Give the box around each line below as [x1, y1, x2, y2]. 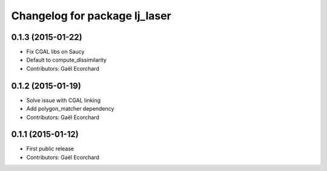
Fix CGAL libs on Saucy [26, 48, 85, 56]
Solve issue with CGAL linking [26, 97, 101, 104]
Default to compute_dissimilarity [26, 56, 107, 63]
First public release [26, 145, 74, 152]
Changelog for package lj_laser [11, 9, 172, 22]
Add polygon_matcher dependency [26, 105, 114, 112]
